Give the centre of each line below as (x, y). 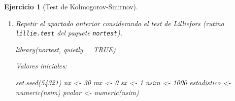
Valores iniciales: (41, 66)
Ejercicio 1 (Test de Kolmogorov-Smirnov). (71, 6)
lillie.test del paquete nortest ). (69, 33)
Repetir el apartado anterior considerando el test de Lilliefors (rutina (120, 23)
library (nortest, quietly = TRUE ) (66, 49)
